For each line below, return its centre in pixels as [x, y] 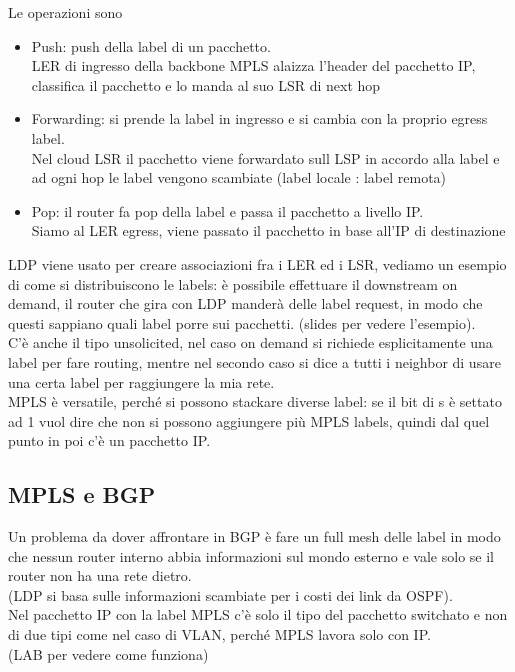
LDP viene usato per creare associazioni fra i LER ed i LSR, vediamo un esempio [257, 263]
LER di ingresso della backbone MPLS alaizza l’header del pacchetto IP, [253, 65]
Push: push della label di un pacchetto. [151, 45]
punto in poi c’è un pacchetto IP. [109, 440]
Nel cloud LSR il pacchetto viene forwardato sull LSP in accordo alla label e [265, 157]
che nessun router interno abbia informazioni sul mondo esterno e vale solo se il [251, 555]
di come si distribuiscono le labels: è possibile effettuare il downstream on [233, 283]
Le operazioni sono [65, 12]
